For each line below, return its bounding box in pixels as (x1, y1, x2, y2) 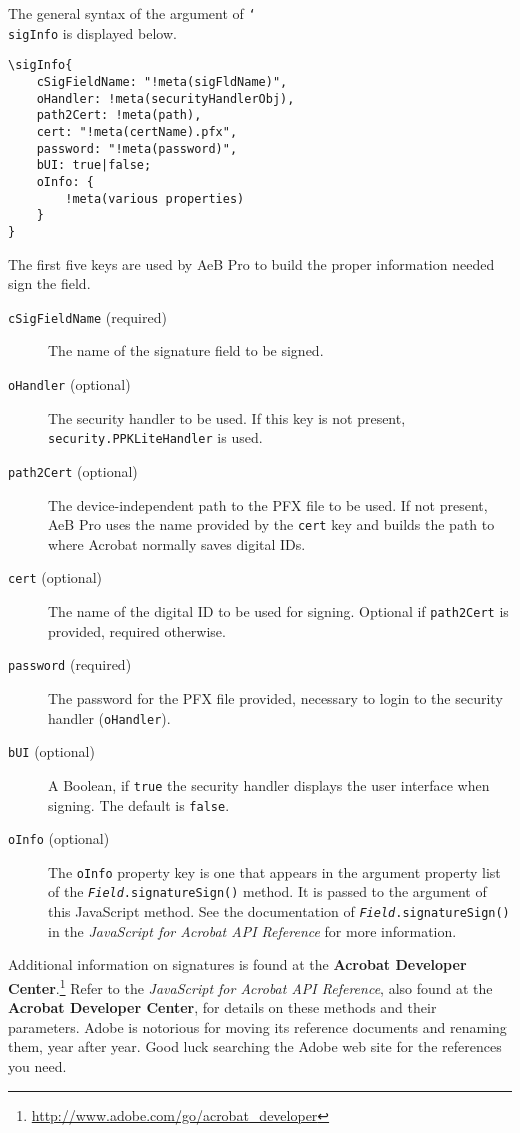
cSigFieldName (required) (8, 306, 167, 327)
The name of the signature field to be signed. (48, 340, 324, 361)
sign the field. (8, 273, 91, 294)
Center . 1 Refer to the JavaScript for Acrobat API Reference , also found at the (8, 974, 493, 998)
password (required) (8, 654, 132, 675)
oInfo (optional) (8, 828, 110, 849)
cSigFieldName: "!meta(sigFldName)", (36, 74, 288, 89)
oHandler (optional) (8, 373, 131, 394)
